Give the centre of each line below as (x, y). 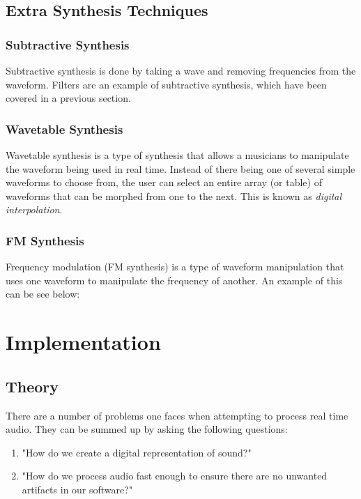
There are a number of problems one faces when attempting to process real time (177, 415)
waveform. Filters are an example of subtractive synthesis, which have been (166, 84)
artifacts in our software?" (77, 489)
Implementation (83, 342)
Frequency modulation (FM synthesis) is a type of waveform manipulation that (175, 267)
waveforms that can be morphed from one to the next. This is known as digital (174, 195)
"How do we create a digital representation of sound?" (137, 452)
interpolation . (34, 209)
